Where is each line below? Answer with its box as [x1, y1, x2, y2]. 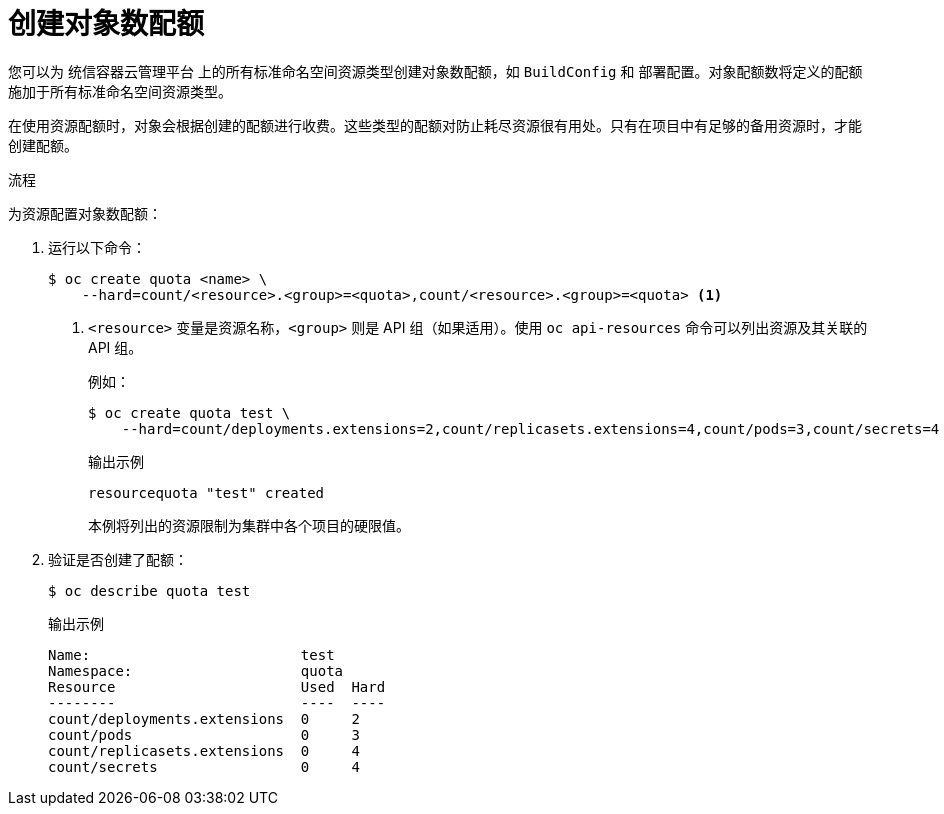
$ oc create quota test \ [88, 404, 291, 421]
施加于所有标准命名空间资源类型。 [8, 82, 232, 100]
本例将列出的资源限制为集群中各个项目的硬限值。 [88, 516, 410, 534]
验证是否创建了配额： [48, 550, 188, 568]
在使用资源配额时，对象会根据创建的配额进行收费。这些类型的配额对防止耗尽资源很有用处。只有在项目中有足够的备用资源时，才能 [8, 116, 862, 134]
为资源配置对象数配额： [8, 204, 162, 222]
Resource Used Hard [48, 678, 386, 695]
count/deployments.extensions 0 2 [48, 710, 360, 727]
